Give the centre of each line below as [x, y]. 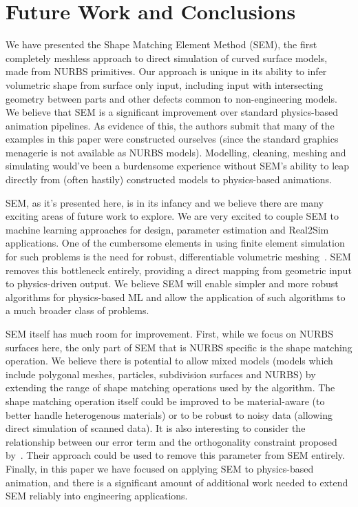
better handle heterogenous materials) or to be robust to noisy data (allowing [169, 414]
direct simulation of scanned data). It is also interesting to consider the [156, 428]
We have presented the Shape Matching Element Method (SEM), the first [161, 44]
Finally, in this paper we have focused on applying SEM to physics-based [160, 468]
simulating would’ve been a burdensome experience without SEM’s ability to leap [178, 166]
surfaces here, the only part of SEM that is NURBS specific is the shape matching [179, 347]
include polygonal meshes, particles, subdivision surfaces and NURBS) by [161, 374]
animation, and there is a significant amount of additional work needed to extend [177, 482]
